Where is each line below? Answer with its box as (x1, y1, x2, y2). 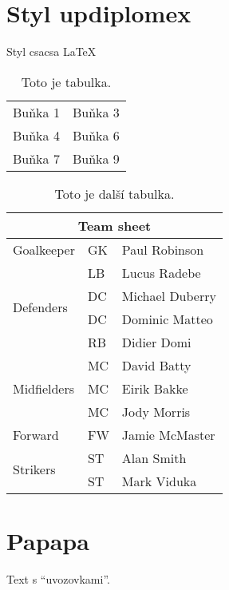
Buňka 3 (72, 102, 120, 121)
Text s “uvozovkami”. (6, 570, 110, 587)
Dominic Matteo (121, 309, 213, 328)
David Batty (121, 355, 191, 374)
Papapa (6, 524, 89, 556)
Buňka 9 (72, 148, 120, 168)
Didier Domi (121, 332, 191, 351)
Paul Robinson (121, 240, 204, 259)
